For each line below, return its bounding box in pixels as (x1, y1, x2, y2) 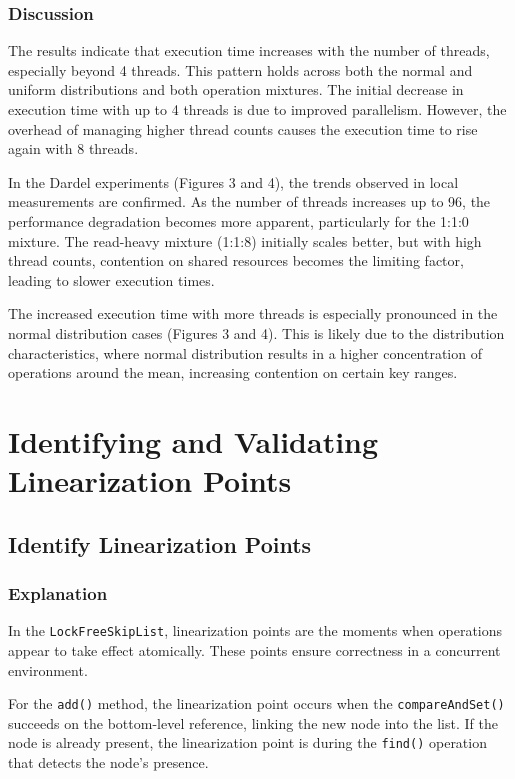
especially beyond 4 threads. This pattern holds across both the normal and (8, 59, 473, 80)
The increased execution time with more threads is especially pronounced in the (8, 303, 498, 324)
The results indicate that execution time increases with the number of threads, (8, 40, 490, 61)
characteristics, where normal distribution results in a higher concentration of (8, 342, 482, 363)
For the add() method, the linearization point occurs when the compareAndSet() (8, 693, 505, 714)
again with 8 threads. (8, 138, 139, 159)
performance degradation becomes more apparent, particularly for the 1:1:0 (8, 210, 469, 231)
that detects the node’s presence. (8, 752, 209, 773)
